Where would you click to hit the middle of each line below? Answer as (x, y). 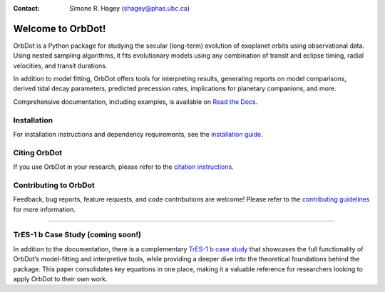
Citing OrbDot (38, 152)
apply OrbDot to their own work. (61, 278)
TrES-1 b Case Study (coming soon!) (77, 235)
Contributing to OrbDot (54, 185)
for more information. (45, 209)
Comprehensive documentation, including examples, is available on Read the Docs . (135, 101)
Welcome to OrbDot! (60, 28)
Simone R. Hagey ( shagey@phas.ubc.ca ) (130, 8)
